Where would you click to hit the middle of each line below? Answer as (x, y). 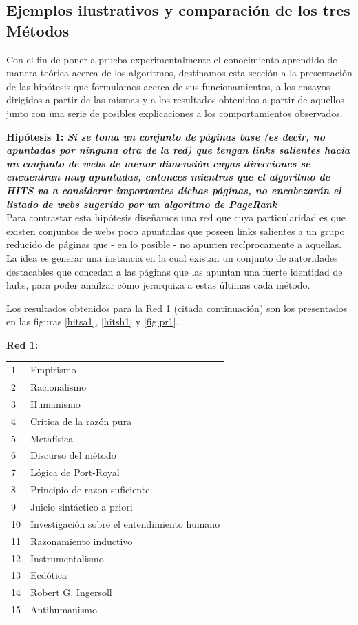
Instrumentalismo (67, 558)
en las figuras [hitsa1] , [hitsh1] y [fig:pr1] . (93, 321)
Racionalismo (59, 387)
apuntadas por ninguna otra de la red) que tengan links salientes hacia (178, 150)
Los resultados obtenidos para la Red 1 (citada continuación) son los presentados (177, 308)
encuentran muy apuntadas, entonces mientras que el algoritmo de (168, 177)
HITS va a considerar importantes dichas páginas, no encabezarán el (174, 190)
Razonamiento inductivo (82, 541)
